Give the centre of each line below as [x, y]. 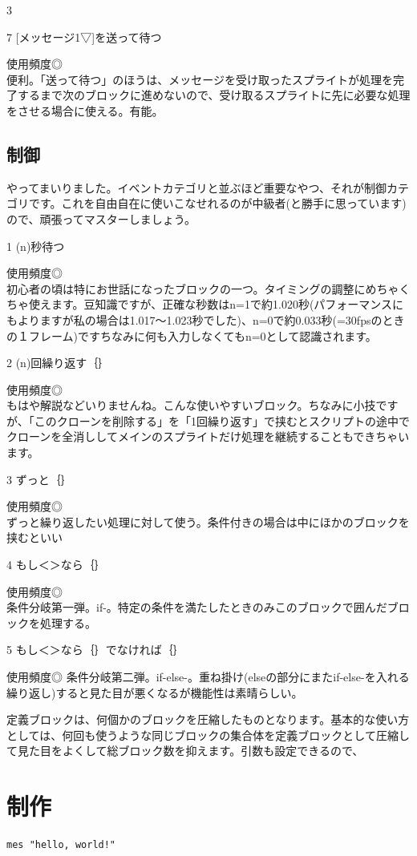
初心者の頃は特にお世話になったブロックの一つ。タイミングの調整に [186, 288]
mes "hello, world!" [61, 845]
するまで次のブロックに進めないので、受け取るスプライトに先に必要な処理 [214, 95]
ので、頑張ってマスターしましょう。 [101, 218]
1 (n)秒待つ [36, 246]
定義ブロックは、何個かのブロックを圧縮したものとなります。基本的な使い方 [208, 719]
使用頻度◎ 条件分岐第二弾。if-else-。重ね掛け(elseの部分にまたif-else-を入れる [208, 677]
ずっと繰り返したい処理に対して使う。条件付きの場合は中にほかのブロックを [208, 521]
